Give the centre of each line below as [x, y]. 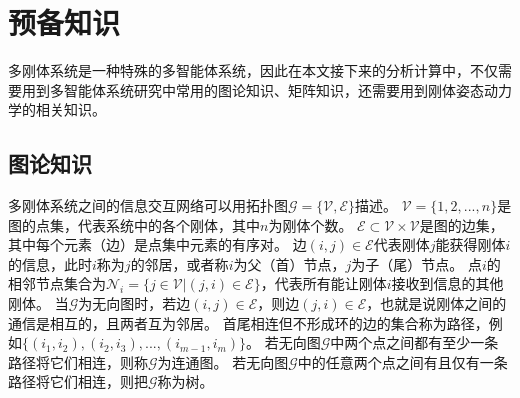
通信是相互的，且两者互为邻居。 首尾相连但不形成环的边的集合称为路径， [248, 322]
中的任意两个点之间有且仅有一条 [402, 361]
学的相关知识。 [57, 109]
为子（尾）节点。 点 [416, 263]
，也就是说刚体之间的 [436, 303]
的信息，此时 [50, 263]
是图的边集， [461, 224]
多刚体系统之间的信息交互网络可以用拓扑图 [148, 205]
